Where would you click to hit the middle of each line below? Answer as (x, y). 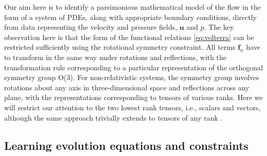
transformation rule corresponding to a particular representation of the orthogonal (133, 67)
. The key (219, 27)
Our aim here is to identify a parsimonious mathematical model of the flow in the (132, 7)
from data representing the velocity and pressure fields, (91, 27)
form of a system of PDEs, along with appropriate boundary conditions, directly (130, 17)
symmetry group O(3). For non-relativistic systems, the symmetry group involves (132, 77)
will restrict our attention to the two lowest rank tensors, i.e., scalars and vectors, (132, 107)
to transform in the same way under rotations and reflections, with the (115, 57)
